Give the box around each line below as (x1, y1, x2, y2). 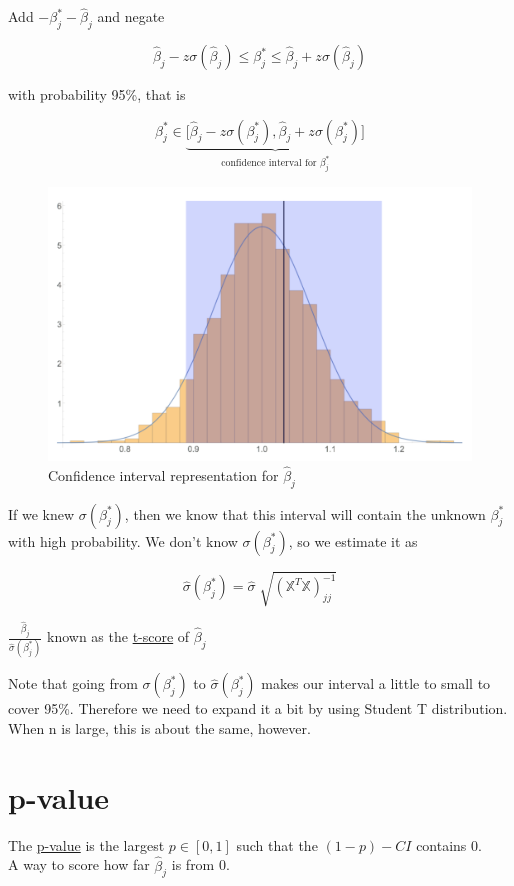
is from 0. (171, 854, 230, 875)
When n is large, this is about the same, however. (8, 717, 311, 738)
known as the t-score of (46, 626, 190, 647)
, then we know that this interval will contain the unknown (124, 503, 486, 524)
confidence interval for (221, 158, 317, 169)
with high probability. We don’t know (8, 530, 238, 551)
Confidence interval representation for (48, 464, 279, 485)
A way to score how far (8, 854, 150, 875)
